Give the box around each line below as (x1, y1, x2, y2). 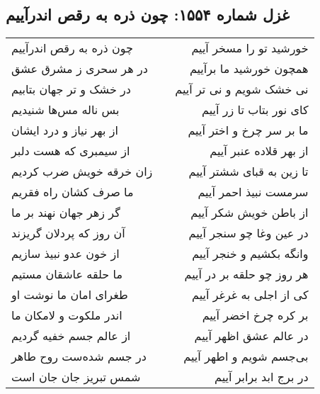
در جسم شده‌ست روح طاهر (11, 348, 147, 365)
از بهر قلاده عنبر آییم (210, 142, 309, 159)
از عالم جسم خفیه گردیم (11, 327, 131, 344)
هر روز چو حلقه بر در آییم (184, 266, 309, 283)
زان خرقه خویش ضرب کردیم (11, 163, 153, 180)
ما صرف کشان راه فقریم (11, 184, 134, 201)
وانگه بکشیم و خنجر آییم (192, 245, 309, 262)
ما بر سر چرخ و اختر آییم (188, 122, 309, 139)
